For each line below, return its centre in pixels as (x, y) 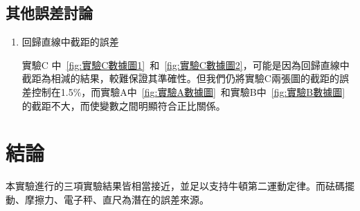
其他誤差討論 (49, 13)
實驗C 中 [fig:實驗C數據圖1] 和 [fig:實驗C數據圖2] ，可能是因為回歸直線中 (186, 64)
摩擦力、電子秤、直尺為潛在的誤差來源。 (117, 199)
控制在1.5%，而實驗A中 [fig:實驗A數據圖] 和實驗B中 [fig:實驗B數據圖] (188, 91)
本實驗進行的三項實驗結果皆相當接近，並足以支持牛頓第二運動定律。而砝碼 (175, 186)
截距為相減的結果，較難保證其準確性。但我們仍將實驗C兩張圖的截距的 (180, 78)
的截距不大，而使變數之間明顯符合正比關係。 (124, 105)
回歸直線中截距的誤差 (70, 42)
